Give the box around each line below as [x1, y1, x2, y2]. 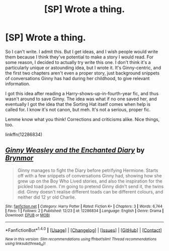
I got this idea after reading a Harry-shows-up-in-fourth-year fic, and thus [5, 90, 159, 96]
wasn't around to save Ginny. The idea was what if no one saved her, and [5, 96, 157, 102]
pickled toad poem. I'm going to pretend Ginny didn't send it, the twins [17, 183, 164, 190]
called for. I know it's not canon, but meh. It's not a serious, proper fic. [5, 106, 151, 112]
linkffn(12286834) [5, 131, 43, 137]
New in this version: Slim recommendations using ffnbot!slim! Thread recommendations [5, 237, 157, 242]
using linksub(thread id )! [5, 241, 46, 247]
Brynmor [5, 154, 34, 162]
